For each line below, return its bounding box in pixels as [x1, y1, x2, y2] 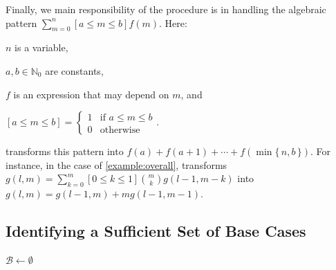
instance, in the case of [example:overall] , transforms [6, 157, 227, 172]
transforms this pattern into [6, 144, 124, 159]
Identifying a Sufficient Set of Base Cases [6, 220, 306, 242]
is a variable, [15, 40, 68, 55]
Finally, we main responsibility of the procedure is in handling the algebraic [6, 2, 326, 16]
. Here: [159, 15, 187, 30]
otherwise [100, 125, 140, 135]
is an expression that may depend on [13, 87, 169, 101]
